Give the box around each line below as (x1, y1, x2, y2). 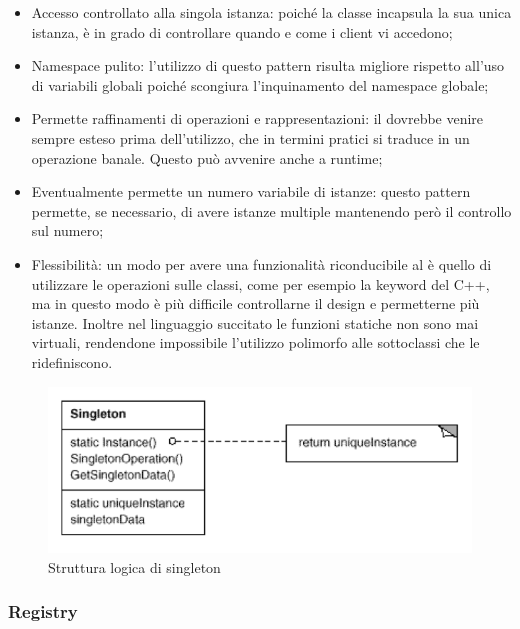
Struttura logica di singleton (48, 556, 221, 577)
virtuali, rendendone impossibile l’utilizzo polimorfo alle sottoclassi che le (31, 332, 480, 353)
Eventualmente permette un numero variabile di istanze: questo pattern (31, 181, 471, 202)
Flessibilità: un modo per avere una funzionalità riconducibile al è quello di (31, 253, 492, 274)
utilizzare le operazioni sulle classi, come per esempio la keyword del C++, (31, 273, 490, 294)
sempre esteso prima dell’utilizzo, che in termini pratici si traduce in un (31, 127, 470, 148)
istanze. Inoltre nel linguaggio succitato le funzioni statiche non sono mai (31, 312, 479, 333)
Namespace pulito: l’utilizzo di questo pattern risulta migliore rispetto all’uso (31, 55, 505, 76)
